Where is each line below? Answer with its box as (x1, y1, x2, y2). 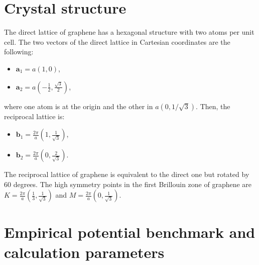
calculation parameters (4, 241, 165, 262)
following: (4, 46, 34, 57)
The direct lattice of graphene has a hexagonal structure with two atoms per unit (4, 27, 254, 37)
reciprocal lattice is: (4, 111, 65, 121)
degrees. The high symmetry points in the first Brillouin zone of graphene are (13, 179, 252, 189)
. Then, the (196, 101, 230, 111)
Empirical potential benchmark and (4, 222, 255, 242)
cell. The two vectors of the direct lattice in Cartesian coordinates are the (4, 36, 230, 47)
